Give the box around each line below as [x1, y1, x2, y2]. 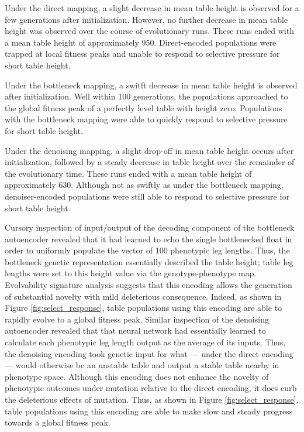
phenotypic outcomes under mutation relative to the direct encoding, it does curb [5, 382, 297, 394]
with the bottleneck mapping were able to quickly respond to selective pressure [5, 113, 288, 125]
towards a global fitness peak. [5, 416, 110, 428]
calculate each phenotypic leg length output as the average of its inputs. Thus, [5, 336, 286, 348]
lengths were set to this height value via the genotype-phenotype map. [5, 267, 257, 279]
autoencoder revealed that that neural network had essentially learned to [5, 324, 266, 337]
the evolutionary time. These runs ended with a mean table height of [5, 167, 252, 179]
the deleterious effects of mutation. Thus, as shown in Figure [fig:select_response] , [5, 393, 299, 405]
